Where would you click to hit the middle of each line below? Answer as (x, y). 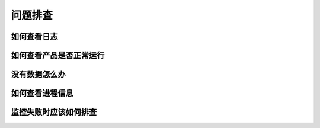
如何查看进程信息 (42, 93)
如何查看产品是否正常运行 (58, 55)
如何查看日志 (34, 36)
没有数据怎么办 (38, 74)
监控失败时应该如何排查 (54, 112)
